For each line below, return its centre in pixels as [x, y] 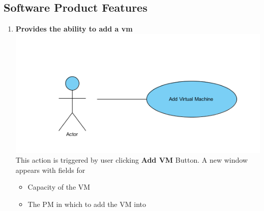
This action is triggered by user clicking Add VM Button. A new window [131, 160]
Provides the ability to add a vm [74, 29]
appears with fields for [50, 170]
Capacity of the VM [59, 187]
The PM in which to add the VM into [87, 204]
